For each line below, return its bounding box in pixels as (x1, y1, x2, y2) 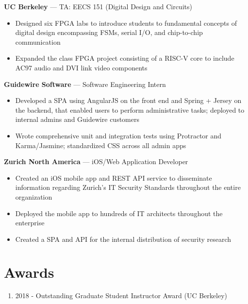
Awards (4, 262, 54, 282)
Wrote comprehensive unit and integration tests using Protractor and (15, 130, 222, 140)
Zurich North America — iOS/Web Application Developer (4, 156, 188, 167)
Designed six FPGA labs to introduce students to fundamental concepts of (15, 17, 237, 28)
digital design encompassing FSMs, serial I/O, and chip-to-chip (15, 27, 203, 37)
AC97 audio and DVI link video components (15, 62, 148, 72)
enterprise (15, 218, 45, 228)
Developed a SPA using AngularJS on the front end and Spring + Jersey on (15, 95, 242, 105)
